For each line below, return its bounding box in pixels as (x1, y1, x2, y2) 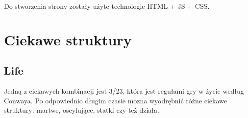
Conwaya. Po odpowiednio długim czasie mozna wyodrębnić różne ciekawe (4, 95, 227, 105)
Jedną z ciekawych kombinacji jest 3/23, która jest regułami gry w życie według (4, 86, 244, 96)
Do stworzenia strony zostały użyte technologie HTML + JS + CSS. (4, 1, 210, 11)
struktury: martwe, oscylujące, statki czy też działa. (4, 105, 159, 115)
